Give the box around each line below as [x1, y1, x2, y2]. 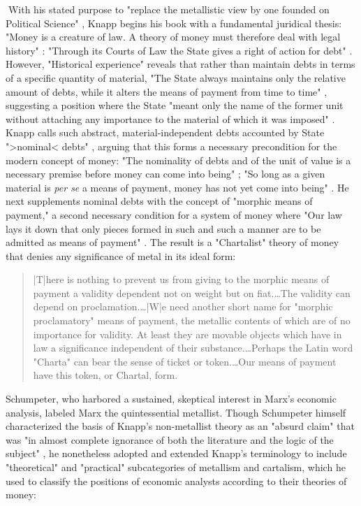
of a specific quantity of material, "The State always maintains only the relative [6, 70, 346, 85]
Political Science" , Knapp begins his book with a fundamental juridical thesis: [6, 15, 342, 30]
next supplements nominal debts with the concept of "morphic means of [6, 194, 313, 208]
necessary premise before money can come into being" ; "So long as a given [6, 166, 325, 181]
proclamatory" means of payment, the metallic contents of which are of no [33, 313, 351, 328]
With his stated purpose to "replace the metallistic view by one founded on [8, 2, 330, 16]
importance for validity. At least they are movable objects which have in [33, 326, 342, 341]
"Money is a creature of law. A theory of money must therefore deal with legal [6, 29, 341, 44]
